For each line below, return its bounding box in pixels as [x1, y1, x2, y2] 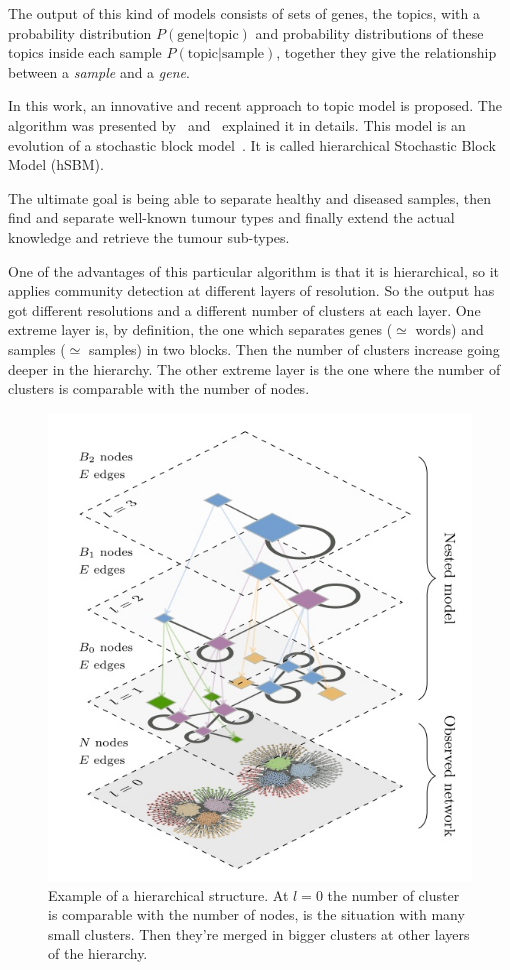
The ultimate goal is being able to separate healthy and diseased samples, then [8, 187, 492, 208]
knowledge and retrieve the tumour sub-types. [8, 226, 290, 247]
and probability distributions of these [255, 22, 484, 43]
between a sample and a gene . [8, 61, 190, 82]
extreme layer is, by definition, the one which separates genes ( [8, 319, 393, 340]
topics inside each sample [8, 42, 162, 63]
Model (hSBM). [8, 154, 104, 175]
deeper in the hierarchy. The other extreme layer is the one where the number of [8, 358, 501, 379]
